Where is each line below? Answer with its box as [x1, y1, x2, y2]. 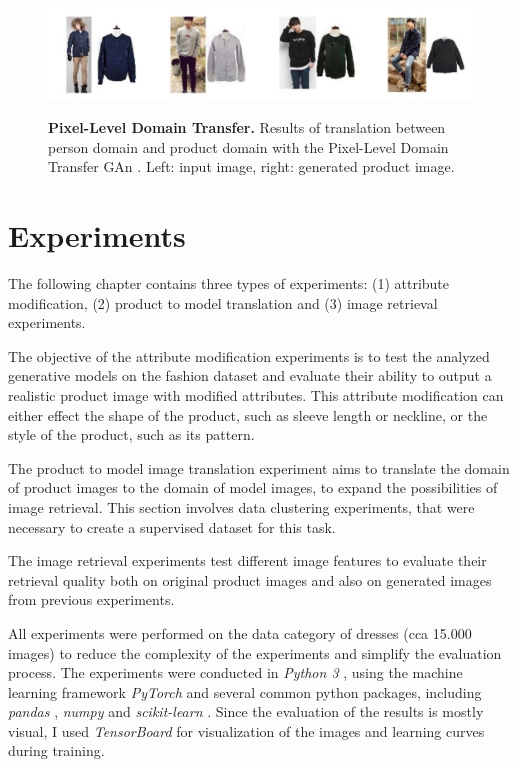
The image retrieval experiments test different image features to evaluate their [8, 550, 487, 571]
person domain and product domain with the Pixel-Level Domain [48, 136, 449, 157]
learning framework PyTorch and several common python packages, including [8, 681, 482, 702]
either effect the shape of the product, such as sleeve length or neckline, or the [8, 404, 488, 425]
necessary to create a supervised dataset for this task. [8, 516, 336, 537]
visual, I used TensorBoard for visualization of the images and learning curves [8, 720, 485, 741]
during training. [8, 740, 105, 761]
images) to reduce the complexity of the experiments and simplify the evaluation [8, 642, 502, 663]
